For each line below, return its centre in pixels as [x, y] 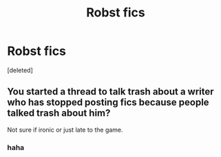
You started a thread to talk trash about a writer [111, 92]
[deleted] [20, 70]
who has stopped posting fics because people [108, 102]
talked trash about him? [59, 113]
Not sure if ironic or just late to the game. [65, 130]
